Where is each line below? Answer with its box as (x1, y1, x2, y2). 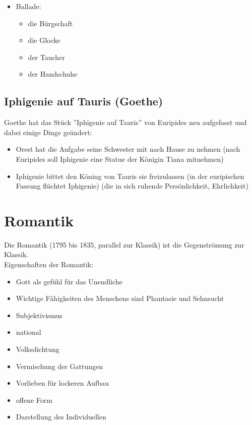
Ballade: (16, 1, 41, 11)
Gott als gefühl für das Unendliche (16, 276, 122, 286)
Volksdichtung (16, 344, 59, 354)
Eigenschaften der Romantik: (4, 259, 94, 270)
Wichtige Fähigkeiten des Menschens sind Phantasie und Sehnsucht (16, 293, 224, 303)
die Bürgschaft (28, 18, 73, 28)
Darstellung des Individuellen (16, 411, 106, 422)
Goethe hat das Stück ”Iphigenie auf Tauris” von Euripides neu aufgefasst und (4, 117, 247, 128)
